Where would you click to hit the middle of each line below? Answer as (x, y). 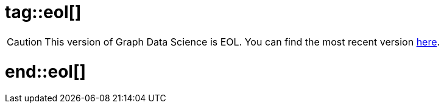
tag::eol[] (43, 12)
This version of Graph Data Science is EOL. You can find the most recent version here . (242, 42)
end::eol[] (46, 71)
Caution (25, 42)
